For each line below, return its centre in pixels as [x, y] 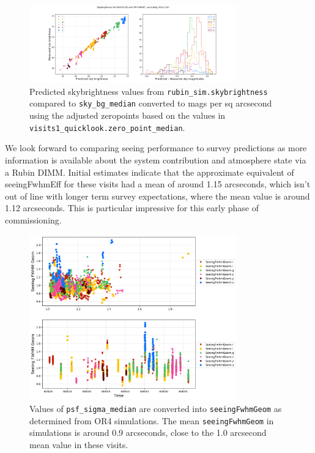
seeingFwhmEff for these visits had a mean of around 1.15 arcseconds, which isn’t [158, 184]
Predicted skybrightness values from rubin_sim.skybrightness [149, 91]
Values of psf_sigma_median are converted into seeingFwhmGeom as [156, 409]
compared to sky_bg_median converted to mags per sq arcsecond [151, 103]
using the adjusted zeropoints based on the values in [128, 115]
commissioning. [33, 219]
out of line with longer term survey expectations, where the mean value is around [157, 196]
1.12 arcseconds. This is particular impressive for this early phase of [132, 208]
